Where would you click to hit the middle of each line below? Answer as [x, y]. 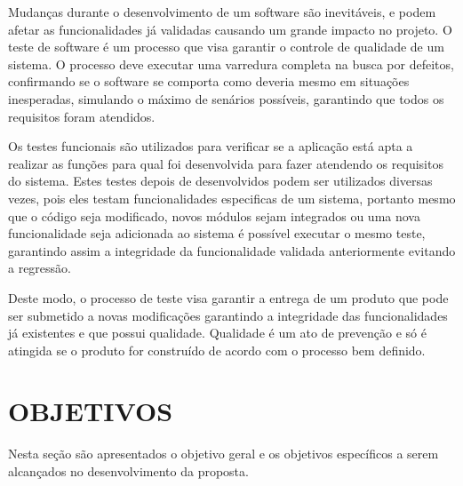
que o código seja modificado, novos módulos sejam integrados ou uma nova [214, 215]
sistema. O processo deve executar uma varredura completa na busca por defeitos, [231, 64]
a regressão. [40, 268]
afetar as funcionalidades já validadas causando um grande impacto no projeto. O [230, 29]
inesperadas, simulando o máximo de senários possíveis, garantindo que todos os [226, 98]
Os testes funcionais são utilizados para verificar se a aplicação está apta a [211, 146]
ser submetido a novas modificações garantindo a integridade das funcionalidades [228, 315]
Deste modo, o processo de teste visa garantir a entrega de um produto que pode [228, 297]
